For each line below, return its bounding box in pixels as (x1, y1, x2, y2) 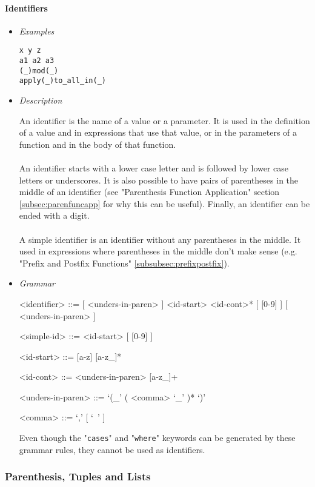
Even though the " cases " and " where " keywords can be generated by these (19, 431, 296, 444)
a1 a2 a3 (19, 56, 55, 65)
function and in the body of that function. (19, 137, 176, 150)
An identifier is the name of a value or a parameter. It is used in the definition (19, 114, 310, 127)
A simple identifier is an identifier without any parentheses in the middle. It (19, 233, 301, 245)
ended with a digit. (19, 209, 90, 222)
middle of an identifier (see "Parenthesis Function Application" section (19, 185, 280, 198)
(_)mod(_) (19, 66, 59, 75)
